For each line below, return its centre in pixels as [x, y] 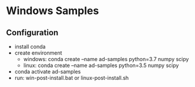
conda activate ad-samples [48, 71]
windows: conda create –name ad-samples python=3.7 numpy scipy [106, 59]
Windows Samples [53, 11]
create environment [38, 53]
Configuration [32, 33]
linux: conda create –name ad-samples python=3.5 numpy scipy [101, 65]
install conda [30, 46]
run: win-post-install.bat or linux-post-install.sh [72, 78]
